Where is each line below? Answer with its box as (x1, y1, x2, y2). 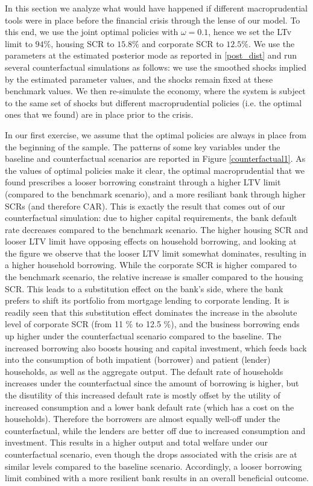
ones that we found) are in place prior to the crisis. (5, 108, 194, 121)
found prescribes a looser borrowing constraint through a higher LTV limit (5, 176, 281, 188)
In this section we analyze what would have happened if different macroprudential (5, 2, 308, 14)
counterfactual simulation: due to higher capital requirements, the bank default (5, 211, 297, 224)
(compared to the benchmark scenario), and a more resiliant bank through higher (5, 187, 306, 200)
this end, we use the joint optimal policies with (5, 25, 179, 38)
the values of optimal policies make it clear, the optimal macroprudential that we (5, 164, 305, 176)
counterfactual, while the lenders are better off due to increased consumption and (5, 424, 306, 436)
